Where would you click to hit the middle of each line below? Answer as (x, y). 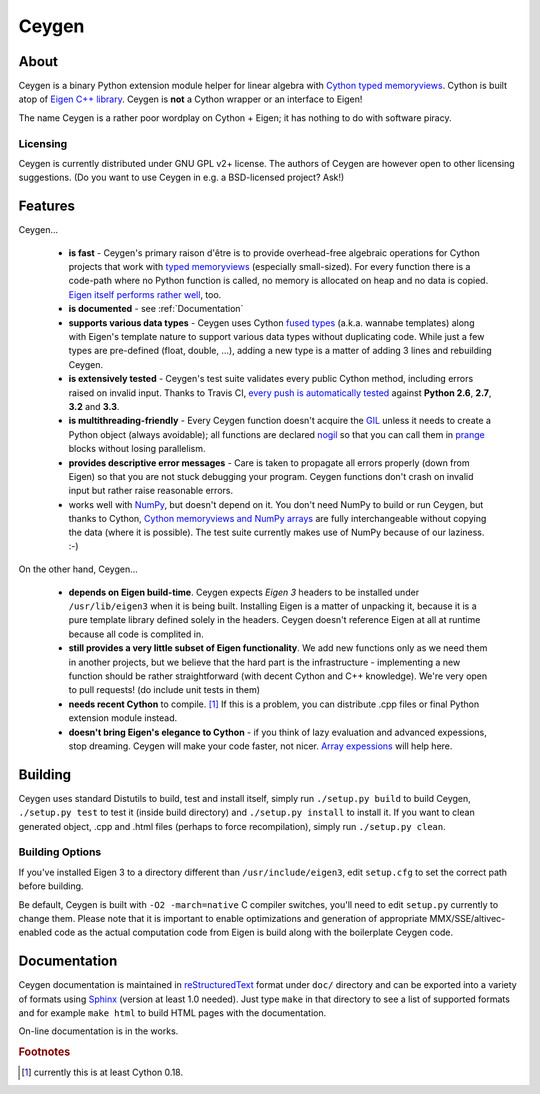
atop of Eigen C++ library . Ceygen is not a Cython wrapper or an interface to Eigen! (190, 99)
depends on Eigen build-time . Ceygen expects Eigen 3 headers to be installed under (244, 592)
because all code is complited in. (136, 634)
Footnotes (44, 1052)
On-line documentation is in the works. (98, 1031)
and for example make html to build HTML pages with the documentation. (172, 1013)
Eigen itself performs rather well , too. (145, 294)
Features (46, 206)
